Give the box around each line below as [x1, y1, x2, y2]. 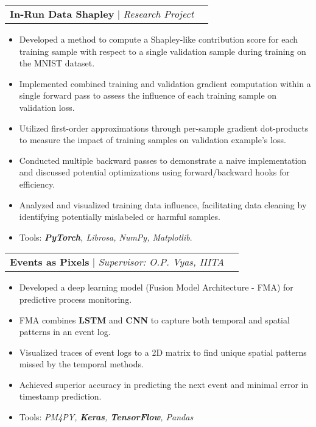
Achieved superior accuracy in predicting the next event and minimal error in [19, 378, 309, 390]
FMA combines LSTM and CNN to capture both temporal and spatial [19, 313, 290, 326]
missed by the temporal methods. [19, 358, 144, 370]
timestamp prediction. [19, 390, 102, 403]
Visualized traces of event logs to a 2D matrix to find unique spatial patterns [19, 345, 307, 358]
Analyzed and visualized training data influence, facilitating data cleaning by [19, 198, 307, 211]
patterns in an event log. [19, 325, 111, 338]
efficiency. [19, 177, 55, 190]
